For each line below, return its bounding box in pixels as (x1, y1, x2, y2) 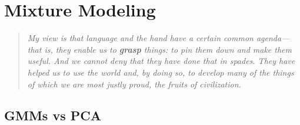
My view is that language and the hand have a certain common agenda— (27, 32, 290, 44)
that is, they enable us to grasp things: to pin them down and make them (27, 43, 292, 55)
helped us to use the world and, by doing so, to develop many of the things (27, 66, 294, 78)
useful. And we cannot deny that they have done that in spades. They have (27, 55, 295, 67)
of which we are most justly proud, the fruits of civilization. (27, 77, 241, 90)
